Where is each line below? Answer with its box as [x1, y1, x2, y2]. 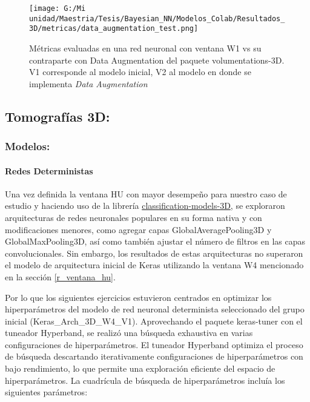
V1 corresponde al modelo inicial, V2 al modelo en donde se [29, 65, 251, 78]
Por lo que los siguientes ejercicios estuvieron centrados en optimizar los [5, 291, 272, 303]
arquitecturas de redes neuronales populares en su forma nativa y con [5, 211, 262, 223]
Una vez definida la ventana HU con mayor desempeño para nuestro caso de [5, 187, 287, 200]
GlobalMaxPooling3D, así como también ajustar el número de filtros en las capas [5, 235, 306, 248]
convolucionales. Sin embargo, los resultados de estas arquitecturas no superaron [5, 246, 303, 259]
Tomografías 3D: [5, 107, 110, 125]
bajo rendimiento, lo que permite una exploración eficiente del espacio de [5, 362, 275, 375]
